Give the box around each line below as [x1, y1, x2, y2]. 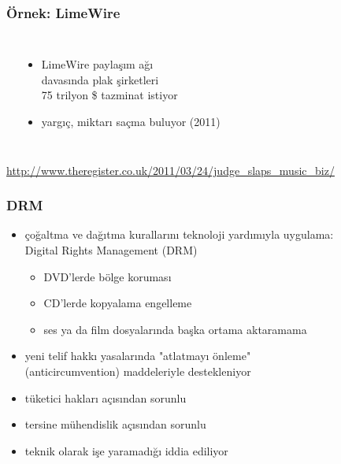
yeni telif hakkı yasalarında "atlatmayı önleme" [24, 347, 251, 364]
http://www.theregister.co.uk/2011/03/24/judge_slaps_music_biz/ [6, 161, 335, 178]
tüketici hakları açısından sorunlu [24, 389, 187, 406]
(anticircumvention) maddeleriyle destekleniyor [24, 362, 251, 379]
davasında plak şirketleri [41, 71, 159, 87]
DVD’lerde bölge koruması [43, 268, 172, 284]
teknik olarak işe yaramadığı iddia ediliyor [24, 442, 228, 458]
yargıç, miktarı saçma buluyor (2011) [41, 113, 221, 129]
